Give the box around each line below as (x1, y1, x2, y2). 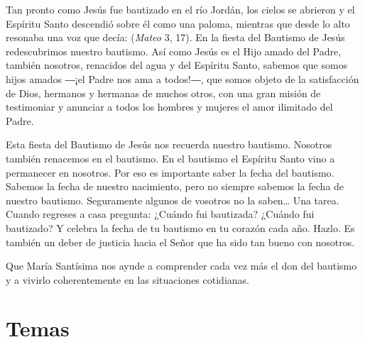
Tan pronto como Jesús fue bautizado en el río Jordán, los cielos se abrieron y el (6, 2, 355, 16)
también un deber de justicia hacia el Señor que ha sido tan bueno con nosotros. (6, 234, 355, 249)
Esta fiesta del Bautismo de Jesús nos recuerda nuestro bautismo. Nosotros (6, 137, 332, 152)
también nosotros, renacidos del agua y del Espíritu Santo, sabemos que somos (6, 57, 348, 72)
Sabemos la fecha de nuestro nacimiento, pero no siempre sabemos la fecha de (6, 179, 344, 194)
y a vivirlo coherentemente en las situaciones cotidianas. (6, 272, 249, 287)
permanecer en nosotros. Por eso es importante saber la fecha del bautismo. (6, 165, 334, 180)
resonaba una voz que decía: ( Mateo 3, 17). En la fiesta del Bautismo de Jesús (6, 30, 345, 45)
